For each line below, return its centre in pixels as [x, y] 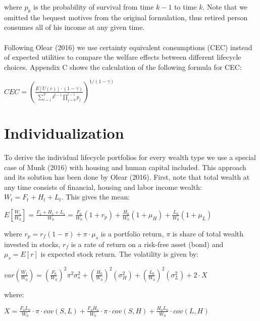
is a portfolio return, [132, 233]
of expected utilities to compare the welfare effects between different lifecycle [123, 57]
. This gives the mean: [96, 197]
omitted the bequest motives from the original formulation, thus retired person [126, 17]
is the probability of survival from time [94, 7]
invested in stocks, [32, 244]
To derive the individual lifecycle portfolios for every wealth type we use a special [130, 157]
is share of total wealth [208, 233]
